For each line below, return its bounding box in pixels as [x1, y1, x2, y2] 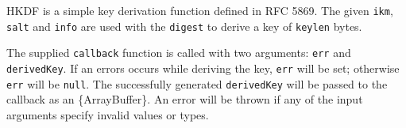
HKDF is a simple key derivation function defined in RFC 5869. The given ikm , [6, 2, 393, 18]
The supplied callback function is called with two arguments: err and [6, 44, 351, 61]
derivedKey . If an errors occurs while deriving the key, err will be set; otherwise [6, 59, 400, 76]
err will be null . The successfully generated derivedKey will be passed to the [6, 75, 388, 92]
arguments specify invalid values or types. [6, 106, 209, 122]
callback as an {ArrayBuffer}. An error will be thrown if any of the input [6, 91, 363, 107]
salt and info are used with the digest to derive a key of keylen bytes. [6, 17, 362, 34]
